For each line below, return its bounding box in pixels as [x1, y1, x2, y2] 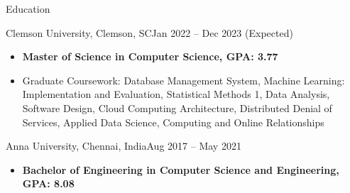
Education [6, 1, 50, 16]
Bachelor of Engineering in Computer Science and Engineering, [22, 162, 339, 177]
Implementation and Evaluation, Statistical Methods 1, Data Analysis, [22, 87, 330, 101]
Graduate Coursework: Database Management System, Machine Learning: [22, 72, 345, 87]
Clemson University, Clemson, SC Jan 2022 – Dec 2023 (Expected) [6, 25, 293, 40]
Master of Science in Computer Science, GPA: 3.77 [22, 49, 278, 64]
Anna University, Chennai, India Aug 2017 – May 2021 [6, 138, 241, 153]
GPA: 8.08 [22, 176, 75, 191]
